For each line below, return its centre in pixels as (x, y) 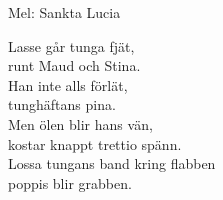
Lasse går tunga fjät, (71, 45)
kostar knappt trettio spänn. (95, 143)
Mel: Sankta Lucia (64, 12)
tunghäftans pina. (62, 104)
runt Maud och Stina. (74, 65)
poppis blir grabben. (70, 182)
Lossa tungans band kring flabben (112, 163)
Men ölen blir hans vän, (80, 123)
